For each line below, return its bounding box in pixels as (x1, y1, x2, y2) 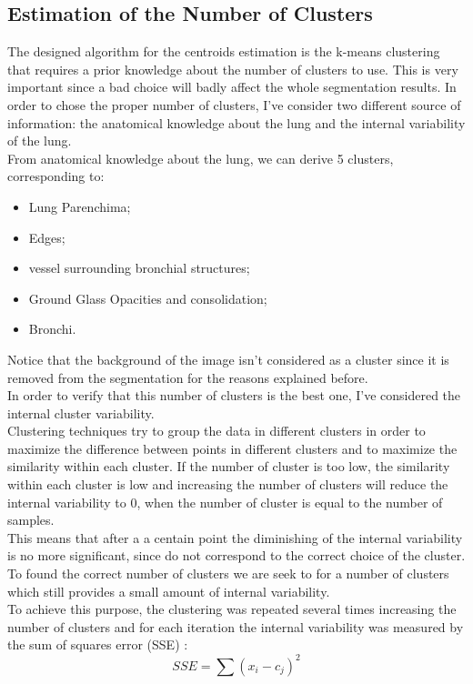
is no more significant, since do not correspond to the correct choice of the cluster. (7, 546, 466, 565)
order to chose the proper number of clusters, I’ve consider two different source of (7, 95, 461, 114)
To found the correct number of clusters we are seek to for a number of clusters (7, 564, 449, 583)
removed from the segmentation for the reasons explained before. (7, 367, 368, 387)
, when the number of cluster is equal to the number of (136, 492, 443, 511)
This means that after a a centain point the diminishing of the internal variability (7, 528, 463, 547)
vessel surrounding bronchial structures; (28, 258, 250, 277)
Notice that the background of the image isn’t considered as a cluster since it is (7, 349, 449, 368)
